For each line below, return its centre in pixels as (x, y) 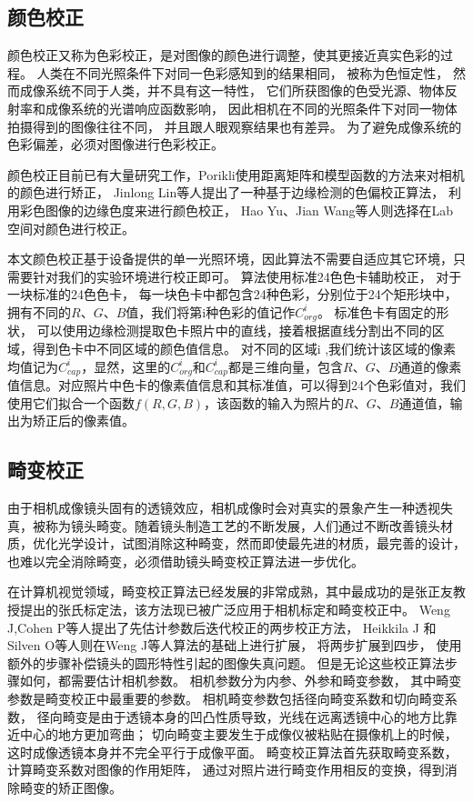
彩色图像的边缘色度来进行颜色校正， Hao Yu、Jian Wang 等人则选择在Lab (236, 210)
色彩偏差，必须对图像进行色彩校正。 (116, 144)
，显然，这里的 (126, 366)
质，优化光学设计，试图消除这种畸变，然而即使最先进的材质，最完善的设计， (236, 543)
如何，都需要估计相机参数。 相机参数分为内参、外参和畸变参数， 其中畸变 (241, 681)
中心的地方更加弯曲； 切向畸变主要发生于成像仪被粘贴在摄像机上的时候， (238, 734)
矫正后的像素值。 (83, 421)
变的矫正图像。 (77, 787)
